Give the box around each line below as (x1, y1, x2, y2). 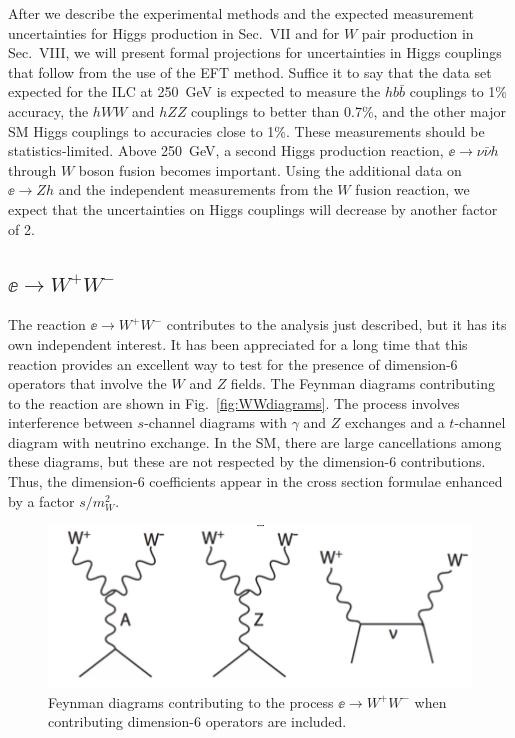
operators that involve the (8, 373, 167, 394)
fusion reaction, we (355, 179, 470, 200)
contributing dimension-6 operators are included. (48, 711, 347, 732)
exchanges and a (345, 412, 445, 433)
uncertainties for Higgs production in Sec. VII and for (8, 22, 340, 43)
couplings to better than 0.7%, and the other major (191, 100, 506, 121)
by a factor (8, 490, 75, 511)
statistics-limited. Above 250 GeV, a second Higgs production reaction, (8, 140, 444, 161)
